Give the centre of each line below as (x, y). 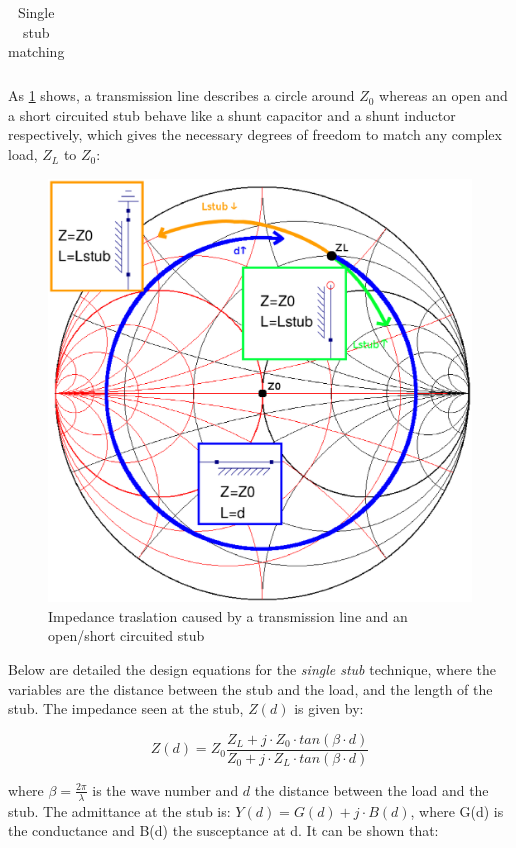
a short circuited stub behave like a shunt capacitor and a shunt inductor (232, 114)
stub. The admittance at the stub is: (119, 810)
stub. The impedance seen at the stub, (126, 708)
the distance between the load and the (371, 789)
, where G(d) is (457, 810)
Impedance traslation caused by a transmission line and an (228, 615)
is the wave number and (165, 789)
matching (36, 51)
